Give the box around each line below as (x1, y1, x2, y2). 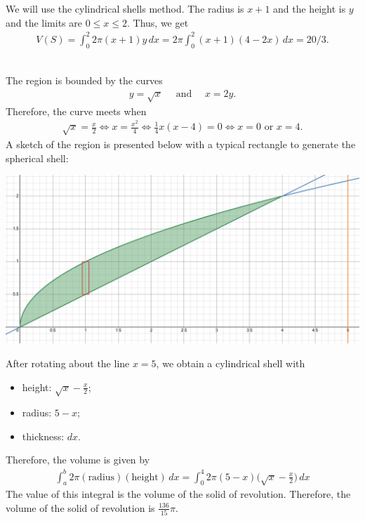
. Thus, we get (127, 15, 189, 29)
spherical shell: (6, 150, 69, 165)
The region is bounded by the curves (6, 73, 163, 88)
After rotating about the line (6, 355, 130, 370)
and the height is (273, 1, 346, 15)
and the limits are (6, 15, 83, 29)
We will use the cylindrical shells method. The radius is (6, 1, 244, 15)
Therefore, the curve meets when (6, 103, 147, 118)
